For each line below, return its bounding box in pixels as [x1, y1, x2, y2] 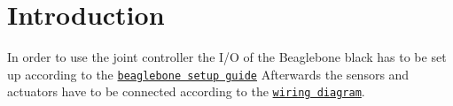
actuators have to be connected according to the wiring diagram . [7, 82, 365, 101]
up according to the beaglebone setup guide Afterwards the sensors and [7, 64, 410, 83]
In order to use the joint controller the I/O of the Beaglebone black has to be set [7, 48, 447, 66]
